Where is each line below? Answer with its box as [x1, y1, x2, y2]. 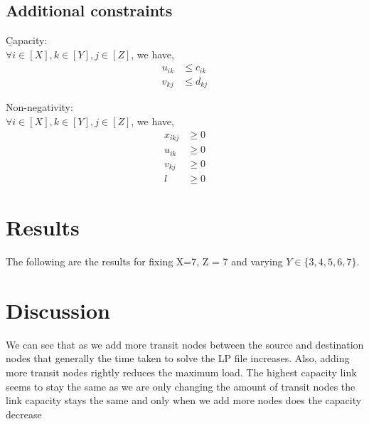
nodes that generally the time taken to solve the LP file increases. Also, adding [6, 351, 350, 366]
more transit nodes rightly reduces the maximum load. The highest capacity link [6, 365, 357, 380]
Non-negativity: [6, 100, 73, 115]
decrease [6, 406, 42, 421]
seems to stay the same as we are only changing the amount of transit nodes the [6, 378, 355, 393]
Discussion [6, 295, 110, 324]
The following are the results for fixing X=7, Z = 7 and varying [6, 254, 283, 269]
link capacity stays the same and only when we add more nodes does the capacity [6, 393, 362, 408]
